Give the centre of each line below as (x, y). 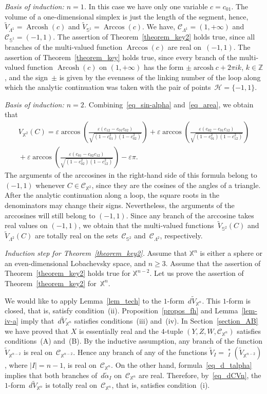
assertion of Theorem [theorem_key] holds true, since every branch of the (121, 57)
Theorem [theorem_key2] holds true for (68, 273)
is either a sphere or (231, 253)
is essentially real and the (119, 331)
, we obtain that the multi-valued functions (146, 225)
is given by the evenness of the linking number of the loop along (160, 77)
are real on (185, 46)
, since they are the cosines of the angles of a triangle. (176, 185)
